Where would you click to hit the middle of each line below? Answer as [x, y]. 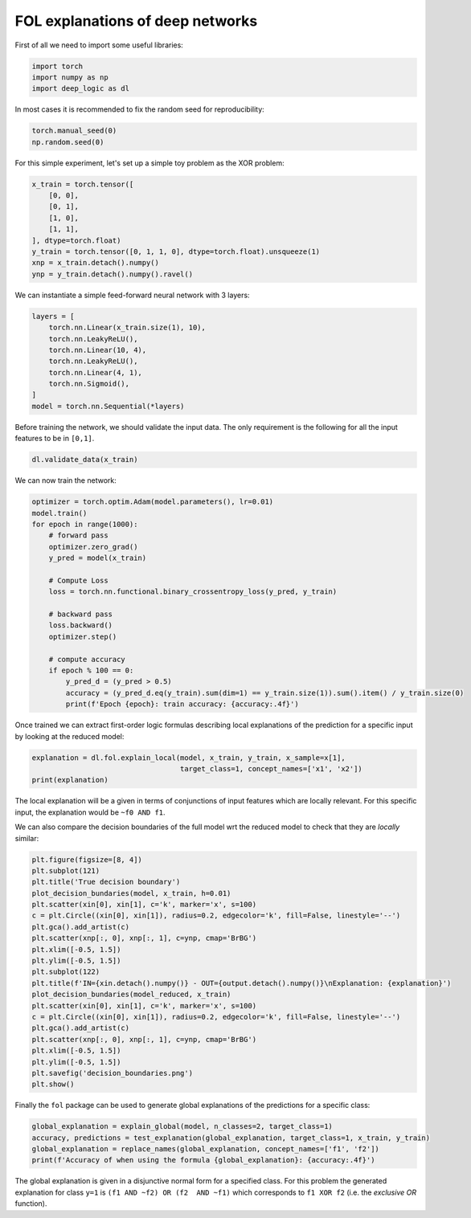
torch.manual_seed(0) [74, 131]
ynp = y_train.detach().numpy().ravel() [112, 274]
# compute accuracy [87, 659]
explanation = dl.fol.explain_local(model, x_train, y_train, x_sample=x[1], [188, 758]
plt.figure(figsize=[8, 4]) [87, 859]
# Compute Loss [78, 580]
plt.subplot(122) [66, 972]
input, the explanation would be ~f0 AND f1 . [90, 812]
